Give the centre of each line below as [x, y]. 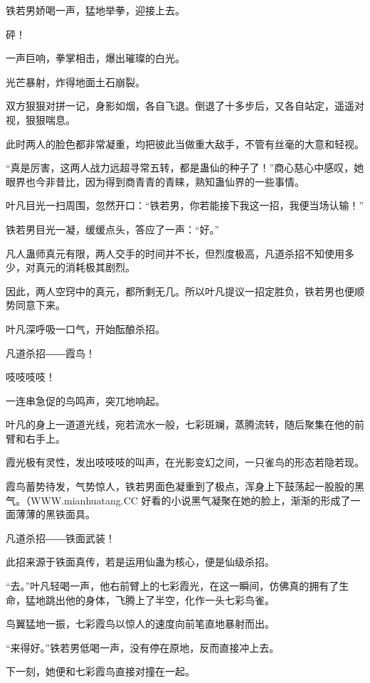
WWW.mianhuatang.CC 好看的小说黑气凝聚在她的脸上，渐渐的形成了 [190, 500]
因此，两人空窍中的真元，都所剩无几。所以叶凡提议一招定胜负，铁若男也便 [180, 291]
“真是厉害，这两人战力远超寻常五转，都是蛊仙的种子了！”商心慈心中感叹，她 [185, 168]
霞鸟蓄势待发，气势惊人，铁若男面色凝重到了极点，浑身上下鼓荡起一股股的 [180, 486]
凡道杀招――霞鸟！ [51, 353]
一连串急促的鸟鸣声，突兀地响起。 [85, 400]
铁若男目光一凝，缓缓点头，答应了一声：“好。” [113, 229]
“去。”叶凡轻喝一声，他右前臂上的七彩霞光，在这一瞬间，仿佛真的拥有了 [173, 586]
